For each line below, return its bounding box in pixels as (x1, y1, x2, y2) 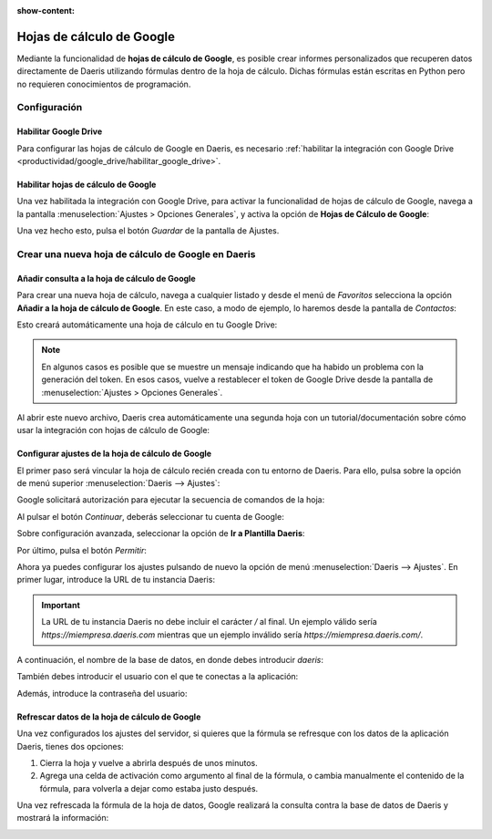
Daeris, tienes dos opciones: (16, 741, 125, 751)
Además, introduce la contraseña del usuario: (16, 688, 188, 699)
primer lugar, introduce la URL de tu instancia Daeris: (16, 575, 216, 585)
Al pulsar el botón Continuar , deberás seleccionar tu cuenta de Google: (16, 511, 284, 522)
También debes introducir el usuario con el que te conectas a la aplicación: (16, 671, 299, 682)
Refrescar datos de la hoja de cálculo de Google (16, 711, 201, 722)
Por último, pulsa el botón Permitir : (16, 544, 148, 555)
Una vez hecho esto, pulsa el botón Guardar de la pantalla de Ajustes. (16, 225, 280, 236)
